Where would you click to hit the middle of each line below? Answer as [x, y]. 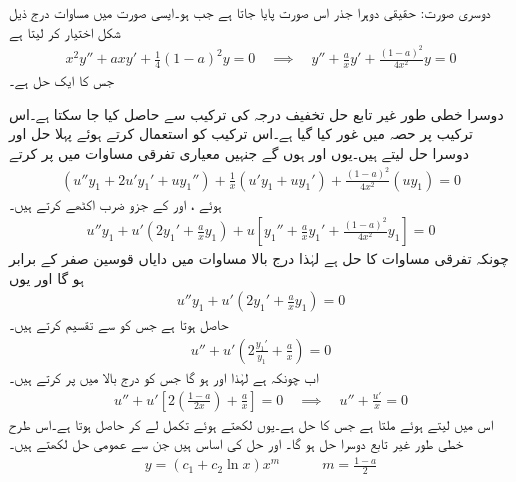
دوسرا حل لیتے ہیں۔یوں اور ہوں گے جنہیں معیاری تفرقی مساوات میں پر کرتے [239, 153]
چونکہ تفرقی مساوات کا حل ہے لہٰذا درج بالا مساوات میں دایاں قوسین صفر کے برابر [259, 258]
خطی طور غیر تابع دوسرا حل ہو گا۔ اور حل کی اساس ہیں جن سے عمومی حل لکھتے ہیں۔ [236, 443]
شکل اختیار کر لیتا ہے [65, 31]
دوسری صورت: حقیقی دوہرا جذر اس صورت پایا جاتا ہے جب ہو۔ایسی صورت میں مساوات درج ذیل [250, 12]
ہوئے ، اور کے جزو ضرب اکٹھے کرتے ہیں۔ [115, 203]
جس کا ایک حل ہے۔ [62, 80]
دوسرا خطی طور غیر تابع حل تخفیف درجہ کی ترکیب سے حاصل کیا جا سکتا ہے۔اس [256, 113]
